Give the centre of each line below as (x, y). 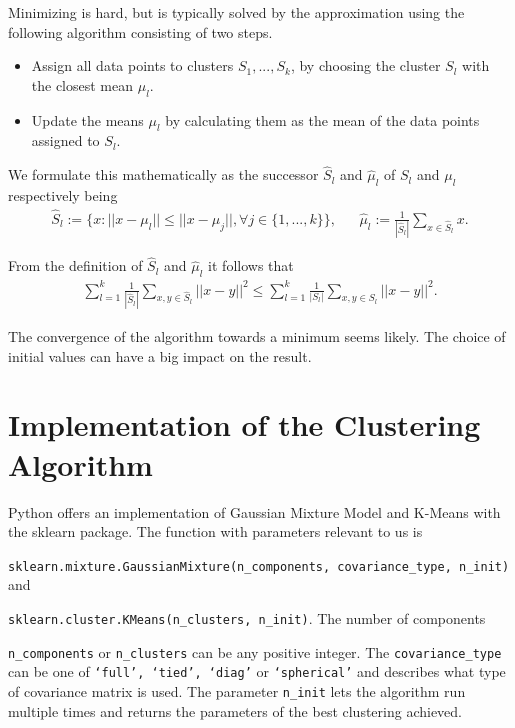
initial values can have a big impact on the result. (160, 355)
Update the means (87, 119)
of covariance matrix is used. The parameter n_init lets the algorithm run (237, 690)
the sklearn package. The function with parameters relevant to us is (215, 531)
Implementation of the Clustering (244, 424)
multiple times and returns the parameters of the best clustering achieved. (235, 710)
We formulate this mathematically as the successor (163, 174)
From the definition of (75, 265)
